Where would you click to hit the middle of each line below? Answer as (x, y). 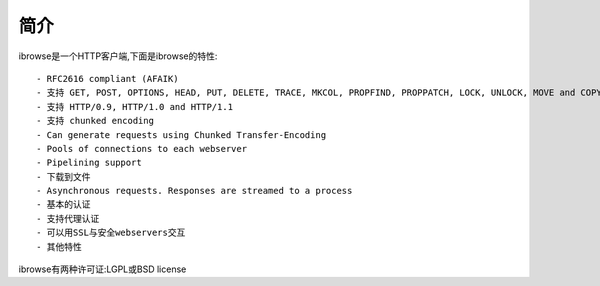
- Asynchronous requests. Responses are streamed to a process (194, 191)
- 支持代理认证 (68, 218)
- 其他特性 (59, 246)
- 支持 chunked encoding (95, 121)
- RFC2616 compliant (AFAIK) (107, 78)
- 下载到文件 (63, 176)
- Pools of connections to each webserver (142, 148)
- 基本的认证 (63, 204)
